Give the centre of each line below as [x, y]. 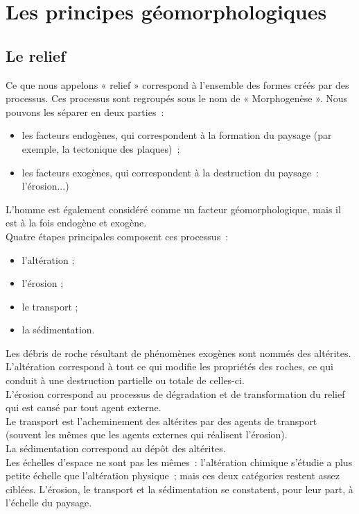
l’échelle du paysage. [49, 503]
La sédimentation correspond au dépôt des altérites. [116, 448]
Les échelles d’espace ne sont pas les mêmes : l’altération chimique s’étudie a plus [179, 462]
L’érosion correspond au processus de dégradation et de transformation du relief [175, 393]
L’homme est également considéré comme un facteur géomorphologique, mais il [173, 209]
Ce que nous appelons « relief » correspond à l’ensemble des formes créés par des [177, 84]
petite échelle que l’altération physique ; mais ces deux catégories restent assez [173, 475]
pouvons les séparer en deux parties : [85, 111]
